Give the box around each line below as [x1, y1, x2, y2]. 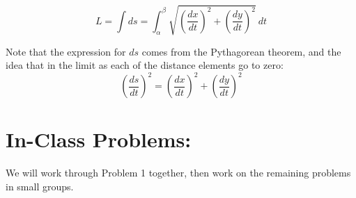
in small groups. [6, 179, 74, 193]
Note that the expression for [6, 44, 126, 58]
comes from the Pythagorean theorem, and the [141, 44, 341, 58]
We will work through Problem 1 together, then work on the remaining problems [6, 165, 351, 180]
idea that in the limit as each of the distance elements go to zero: [6, 58, 284, 72]
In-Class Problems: [6, 125, 192, 154]
